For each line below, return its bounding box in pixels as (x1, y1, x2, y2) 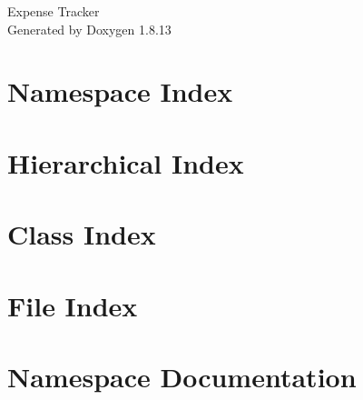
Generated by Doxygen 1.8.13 (7, 19, 172, 38)
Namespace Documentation (7, 357, 357, 395)
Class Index (7, 215, 156, 253)
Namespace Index (7, 73, 233, 110)
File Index (7, 286, 138, 324)
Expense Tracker (7, 2, 100, 20)
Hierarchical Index (7, 144, 244, 181)
